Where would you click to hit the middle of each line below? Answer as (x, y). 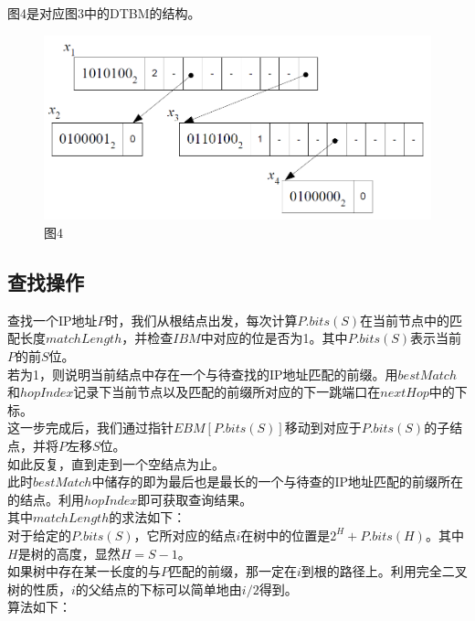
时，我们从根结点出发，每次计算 (201, 320)
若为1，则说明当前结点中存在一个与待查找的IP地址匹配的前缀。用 (203, 374)
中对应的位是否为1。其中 (274, 338)
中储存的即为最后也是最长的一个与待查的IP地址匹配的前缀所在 (277, 482)
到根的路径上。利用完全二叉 (384, 571)
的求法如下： (148, 517)
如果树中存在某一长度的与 (84, 571)
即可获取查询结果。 (195, 499)
